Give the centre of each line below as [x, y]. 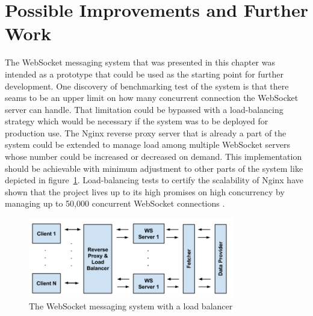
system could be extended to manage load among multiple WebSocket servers [148, 144]
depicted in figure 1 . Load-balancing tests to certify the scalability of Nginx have [154, 180]
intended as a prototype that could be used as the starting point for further [144, 74]
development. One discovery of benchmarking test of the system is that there [147, 86]
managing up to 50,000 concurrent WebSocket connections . [115, 203]
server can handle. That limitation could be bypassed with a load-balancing [144, 109]
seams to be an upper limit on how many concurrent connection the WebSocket [152, 98]
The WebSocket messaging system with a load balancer [131, 306]
